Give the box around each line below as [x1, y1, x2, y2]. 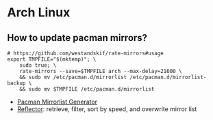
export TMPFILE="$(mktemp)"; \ [7, 56, 97, 63]
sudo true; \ [19, 62, 57, 69]
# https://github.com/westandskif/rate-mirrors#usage [7, 50, 164, 57]
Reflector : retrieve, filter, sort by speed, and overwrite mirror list [16, 105, 197, 113]
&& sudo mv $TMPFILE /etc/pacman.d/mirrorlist [19, 86, 155, 93]
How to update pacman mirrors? [7, 32, 148, 44]
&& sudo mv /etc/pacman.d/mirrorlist [19, 74, 127, 80]
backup [7, 80, 26, 87]
